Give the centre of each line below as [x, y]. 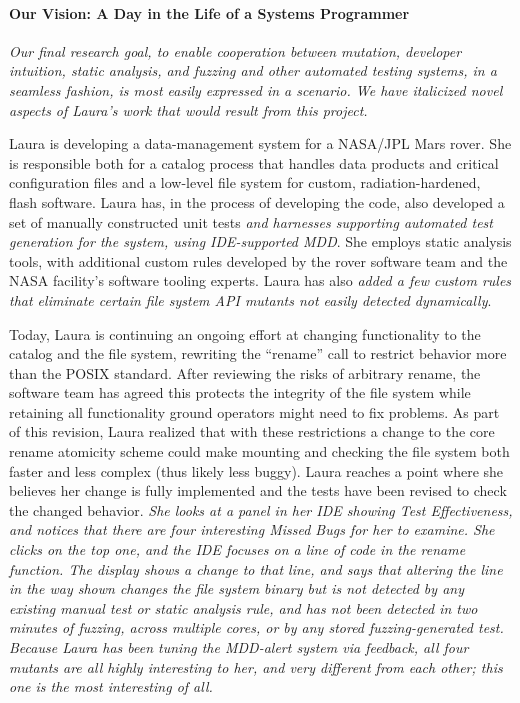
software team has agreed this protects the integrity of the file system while [240, 392]
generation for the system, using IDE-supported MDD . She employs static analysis [260, 241]
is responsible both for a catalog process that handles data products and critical [254, 162]
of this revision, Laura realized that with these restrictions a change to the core [252, 431]
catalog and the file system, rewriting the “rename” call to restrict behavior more [258, 353]
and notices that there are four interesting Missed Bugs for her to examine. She [252, 529]
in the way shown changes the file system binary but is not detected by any [236, 588]
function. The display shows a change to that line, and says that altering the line [256, 568]
